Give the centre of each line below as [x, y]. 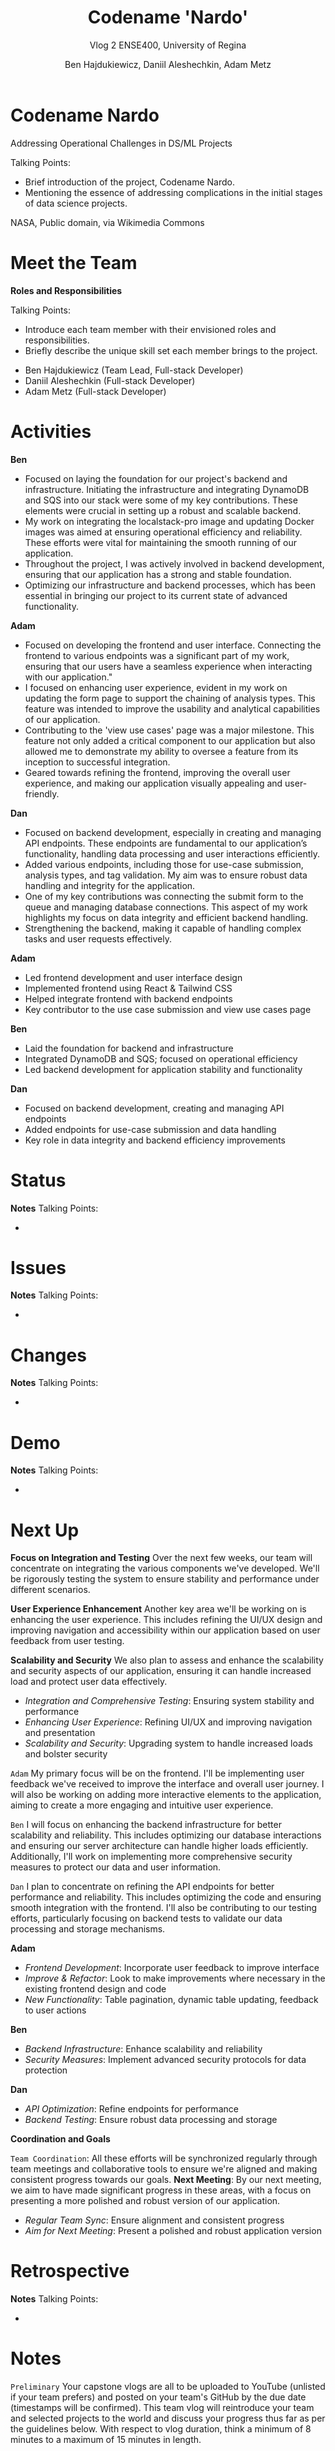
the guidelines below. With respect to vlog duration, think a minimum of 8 [161, 2429]
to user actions [55, 2010]
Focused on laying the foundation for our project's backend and [156, 478]
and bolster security [66, 1754]
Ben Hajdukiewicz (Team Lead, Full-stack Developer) [134, 370]
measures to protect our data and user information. [116, 1867]
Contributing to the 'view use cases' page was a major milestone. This [169, 730]
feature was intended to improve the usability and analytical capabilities [172, 708]
